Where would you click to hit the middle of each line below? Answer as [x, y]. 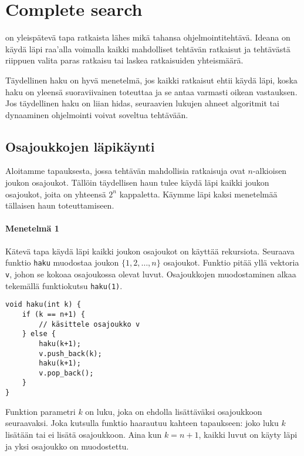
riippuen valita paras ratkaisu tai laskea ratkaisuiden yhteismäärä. [124, 60]
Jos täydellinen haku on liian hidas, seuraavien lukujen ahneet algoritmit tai [142, 103]
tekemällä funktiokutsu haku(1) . [64, 285]
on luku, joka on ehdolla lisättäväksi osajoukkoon [174, 411]
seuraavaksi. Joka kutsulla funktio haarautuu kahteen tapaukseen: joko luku [142, 423]
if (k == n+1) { [54, 314]
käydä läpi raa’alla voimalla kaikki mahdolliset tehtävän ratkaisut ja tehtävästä [148, 48]
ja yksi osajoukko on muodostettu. [67, 446]
